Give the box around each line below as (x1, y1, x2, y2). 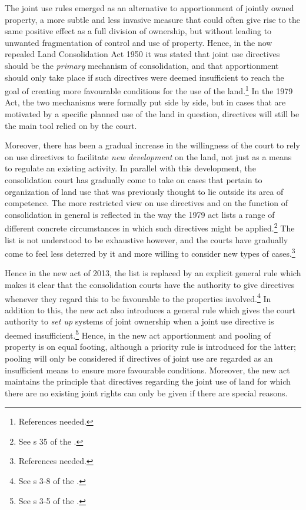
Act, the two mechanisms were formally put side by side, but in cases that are (5, 96, 286, 108)
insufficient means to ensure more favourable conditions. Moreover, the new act (5, 363, 290, 376)
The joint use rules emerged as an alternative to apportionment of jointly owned (5, 2, 294, 14)
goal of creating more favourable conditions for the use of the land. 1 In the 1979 (5, 83, 293, 97)
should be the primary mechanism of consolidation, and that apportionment (5, 59, 279, 71)
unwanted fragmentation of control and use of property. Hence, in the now (5, 36, 272, 48)
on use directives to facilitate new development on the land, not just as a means (5, 150, 292, 163)
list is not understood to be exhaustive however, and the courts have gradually (5, 233, 288, 246)
